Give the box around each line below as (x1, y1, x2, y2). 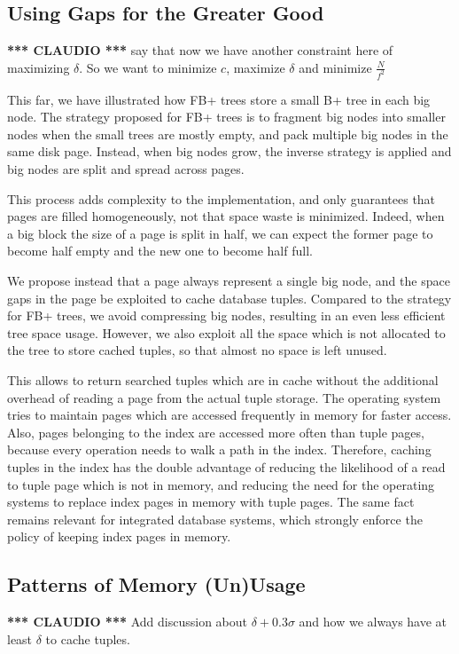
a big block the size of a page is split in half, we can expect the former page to (7, 224, 433, 242)
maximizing (7, 58, 70, 76)
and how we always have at (299, 612, 447, 631)
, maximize (226, 58, 285, 76)
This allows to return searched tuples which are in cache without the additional (7, 370, 439, 389)
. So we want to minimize (79, 58, 217, 76)
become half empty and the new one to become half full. (7, 241, 313, 260)
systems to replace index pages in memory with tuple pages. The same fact (7, 492, 415, 511)
